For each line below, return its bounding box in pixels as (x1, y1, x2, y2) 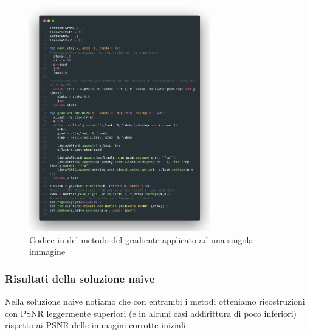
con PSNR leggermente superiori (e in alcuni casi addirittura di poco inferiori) (5, 306, 297, 319)
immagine (29, 245, 66, 258)
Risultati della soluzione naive (5, 271, 155, 286)
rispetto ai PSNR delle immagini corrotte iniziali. (5, 319, 188, 331)
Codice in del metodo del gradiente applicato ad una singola (29, 233, 253, 246)
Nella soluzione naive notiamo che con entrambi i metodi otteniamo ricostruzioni (5, 294, 305, 307)
